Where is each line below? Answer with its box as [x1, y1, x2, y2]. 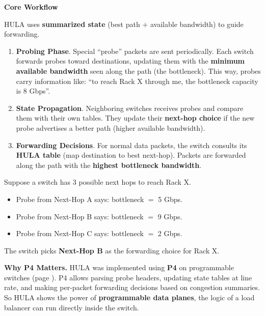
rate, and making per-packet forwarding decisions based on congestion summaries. [4, 282, 260, 293]
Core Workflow [4, 2, 58, 12]
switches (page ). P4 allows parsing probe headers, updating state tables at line [4, 272, 252, 282]
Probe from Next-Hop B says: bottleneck [16, 211, 144, 221]
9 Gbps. [157, 211, 182, 221]
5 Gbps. [158, 193, 182, 204]
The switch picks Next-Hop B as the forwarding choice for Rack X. [4, 245, 220, 255]
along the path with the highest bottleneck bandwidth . [16, 159, 202, 170]
